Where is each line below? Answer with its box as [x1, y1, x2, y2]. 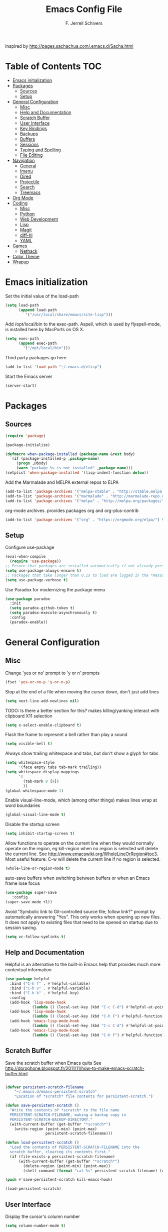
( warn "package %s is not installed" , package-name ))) [16, 466, 133, 471]
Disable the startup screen [5, 822, 60, 828]
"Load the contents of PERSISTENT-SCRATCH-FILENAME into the [9, 1145, 140, 1150]
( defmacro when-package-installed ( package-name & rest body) [5, 451, 135, 457]
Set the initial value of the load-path [5, 293, 79, 299]
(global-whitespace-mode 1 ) [5, 788, 64, 793]
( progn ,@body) [16, 461, 48, 466]
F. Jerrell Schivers [65, 20, 103, 26]
